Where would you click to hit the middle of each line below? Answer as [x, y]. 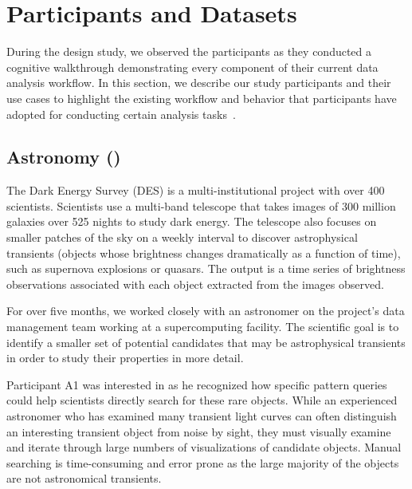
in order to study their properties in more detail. [125, 358]
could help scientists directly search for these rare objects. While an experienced [202, 400]
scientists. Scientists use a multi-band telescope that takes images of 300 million [201, 205]
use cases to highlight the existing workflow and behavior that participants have [202, 98]
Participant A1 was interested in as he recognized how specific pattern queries [197, 384]
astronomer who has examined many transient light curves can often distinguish [202, 416]
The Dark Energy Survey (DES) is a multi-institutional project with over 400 [196, 190]
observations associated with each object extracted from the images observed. [195, 284]
